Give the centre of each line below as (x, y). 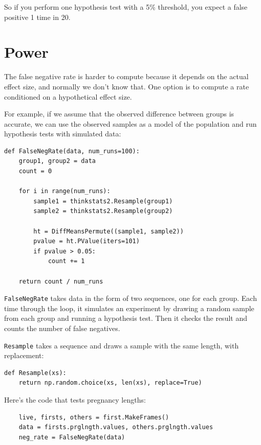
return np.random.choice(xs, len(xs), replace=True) (110, 383)
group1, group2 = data (57, 161)
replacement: (24, 355)
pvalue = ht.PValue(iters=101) (86, 241)
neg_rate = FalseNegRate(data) (72, 437)
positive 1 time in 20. (37, 17)
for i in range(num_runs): (64, 191)
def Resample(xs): (35, 373)
